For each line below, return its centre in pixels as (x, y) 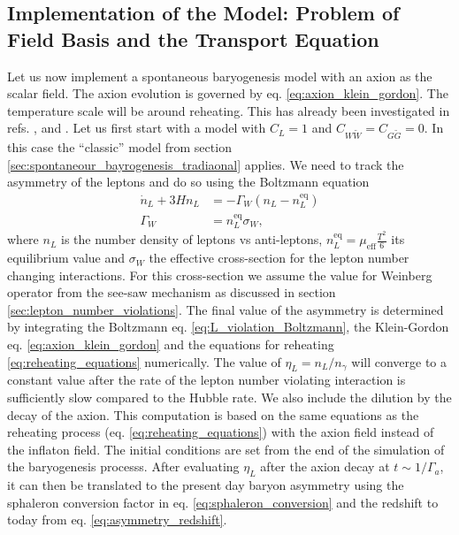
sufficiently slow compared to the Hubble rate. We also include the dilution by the (229, 397)
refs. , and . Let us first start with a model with (137, 128)
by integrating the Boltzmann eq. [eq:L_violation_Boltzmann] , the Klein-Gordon (228, 327)
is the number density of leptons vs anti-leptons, (192, 239)
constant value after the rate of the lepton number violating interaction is (207, 380)
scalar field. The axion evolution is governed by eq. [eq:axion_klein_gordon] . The (228, 93)
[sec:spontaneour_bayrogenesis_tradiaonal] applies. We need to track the (206, 164)
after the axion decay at (325, 466)
